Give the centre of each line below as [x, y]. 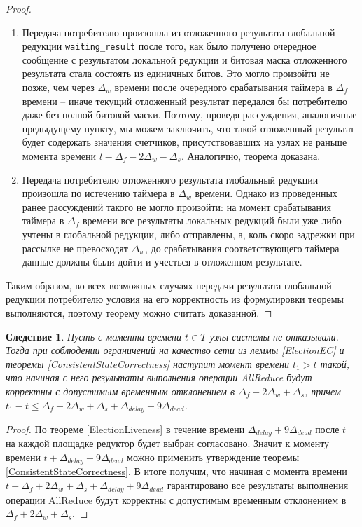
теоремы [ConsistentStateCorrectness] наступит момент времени [147, 363]
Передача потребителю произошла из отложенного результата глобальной [179, 32]
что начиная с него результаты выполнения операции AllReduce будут [159, 377]
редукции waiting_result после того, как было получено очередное [169, 46]
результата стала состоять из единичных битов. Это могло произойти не [176, 73]
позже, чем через [58, 87]
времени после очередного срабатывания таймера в [223, 87]
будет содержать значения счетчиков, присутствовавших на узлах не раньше [185, 142]
